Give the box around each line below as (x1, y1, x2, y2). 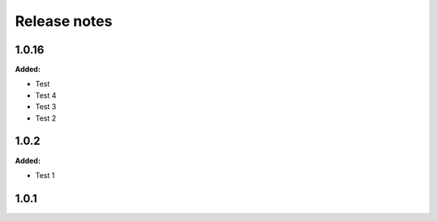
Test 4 (35, 90, 57, 100)
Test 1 (35, 170, 55, 180)
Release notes (15, 12, 113, 30)
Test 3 (35, 102, 57, 112)
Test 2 (35, 113, 57, 123)
